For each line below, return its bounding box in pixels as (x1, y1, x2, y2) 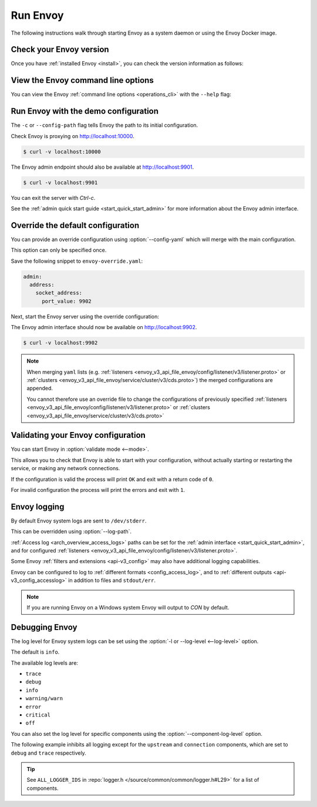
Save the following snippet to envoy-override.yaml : (11, 257, 143, 264)
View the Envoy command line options (11, 75, 154, 85)
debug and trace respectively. (11, 749, 86, 756)
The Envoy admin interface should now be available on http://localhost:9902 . (11, 324, 197, 331)
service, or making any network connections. (11, 465, 120, 472)
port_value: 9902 (42, 297, 92, 304)
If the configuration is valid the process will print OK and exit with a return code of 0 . (11, 476, 214, 483)
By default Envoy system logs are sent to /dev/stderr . (11, 517, 147, 524)
